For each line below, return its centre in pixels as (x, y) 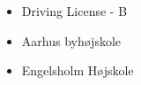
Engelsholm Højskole (78, 70)
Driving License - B (74, 11)
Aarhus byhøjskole (71, 40)
